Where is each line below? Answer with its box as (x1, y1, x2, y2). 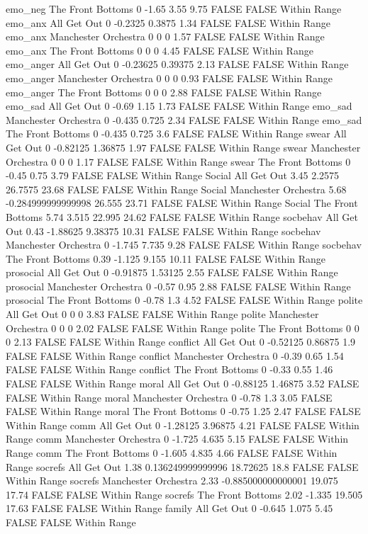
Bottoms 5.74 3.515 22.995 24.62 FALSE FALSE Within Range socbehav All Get (6, 209, 358, 224)
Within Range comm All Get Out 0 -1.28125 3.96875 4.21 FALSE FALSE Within (6, 417, 359, 432)
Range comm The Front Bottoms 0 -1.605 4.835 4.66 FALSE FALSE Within (6, 445, 338, 460)
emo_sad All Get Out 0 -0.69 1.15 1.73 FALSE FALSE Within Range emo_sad (6, 98, 352, 113)
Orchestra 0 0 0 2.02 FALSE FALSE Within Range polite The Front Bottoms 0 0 (6, 320, 359, 335)
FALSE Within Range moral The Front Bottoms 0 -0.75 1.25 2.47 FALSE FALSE (6, 404, 361, 419)
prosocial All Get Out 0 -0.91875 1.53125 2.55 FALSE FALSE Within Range (6, 265, 338, 280)
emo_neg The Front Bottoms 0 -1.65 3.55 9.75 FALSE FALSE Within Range (6, 1, 342, 16)
